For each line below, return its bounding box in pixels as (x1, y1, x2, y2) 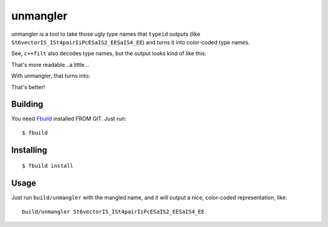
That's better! (11, 83, 46, 90)
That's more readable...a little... (11, 61, 89, 68)
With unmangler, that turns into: (11, 72, 91, 80)
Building (11, 99, 44, 109)
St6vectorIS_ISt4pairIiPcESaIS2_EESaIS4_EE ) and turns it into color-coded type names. (11, 38, 250, 46)
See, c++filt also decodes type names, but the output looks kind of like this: (11, 50, 207, 57)
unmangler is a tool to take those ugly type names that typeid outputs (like (11, 30, 200, 38)
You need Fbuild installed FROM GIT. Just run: (11, 115, 127, 123)
